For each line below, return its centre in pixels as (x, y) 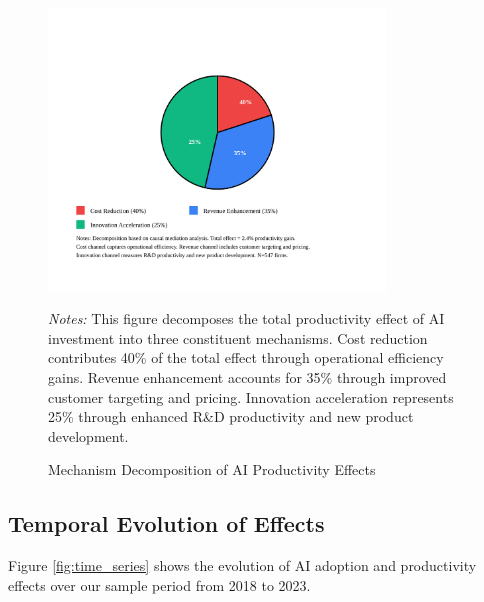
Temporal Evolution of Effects (166, 523)
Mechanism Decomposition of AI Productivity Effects (212, 469)
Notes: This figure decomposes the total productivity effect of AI (246, 318)
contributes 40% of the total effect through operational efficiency (246, 357)
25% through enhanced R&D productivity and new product (231, 416)
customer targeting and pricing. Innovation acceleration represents (251, 396)
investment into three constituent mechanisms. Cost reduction (238, 337)
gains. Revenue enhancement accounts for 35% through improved (247, 376)
